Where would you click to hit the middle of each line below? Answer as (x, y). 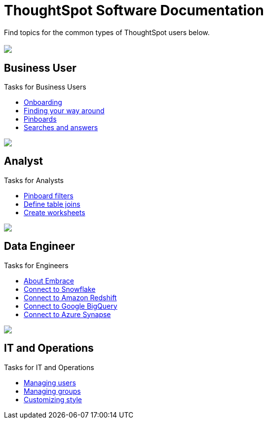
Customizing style (53, 399)
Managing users (50, 382)
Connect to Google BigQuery (71, 306)
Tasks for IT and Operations (49, 367)
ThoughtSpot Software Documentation (134, 10)
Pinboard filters (49, 195)
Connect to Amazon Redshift (70, 297)
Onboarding (43, 102)
